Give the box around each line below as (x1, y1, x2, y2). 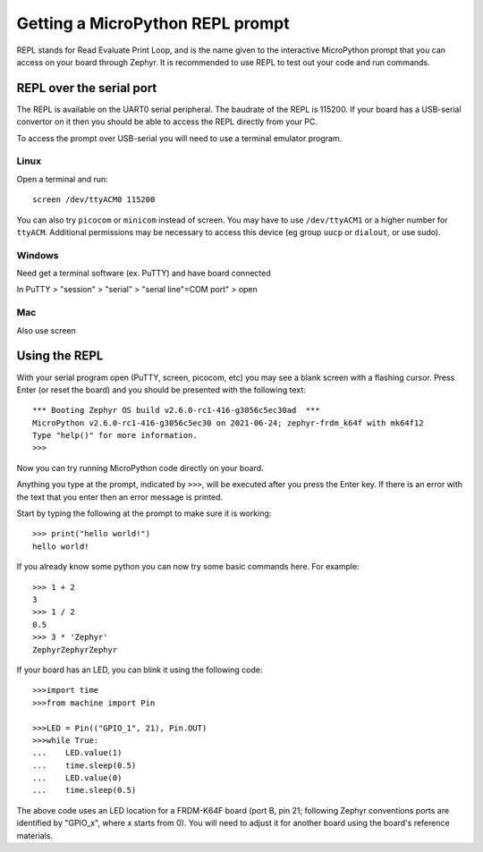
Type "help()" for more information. (32, 430, 199, 441)
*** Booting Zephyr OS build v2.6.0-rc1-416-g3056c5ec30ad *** (32, 405, 321, 416)
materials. (16, 830, 54, 840)
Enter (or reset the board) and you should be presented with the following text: (16, 384, 306, 395)
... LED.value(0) (32, 773, 123, 783)
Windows (16, 249, 59, 261)
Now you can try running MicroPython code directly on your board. (16, 462, 264, 473)
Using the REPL (16, 349, 104, 364)
